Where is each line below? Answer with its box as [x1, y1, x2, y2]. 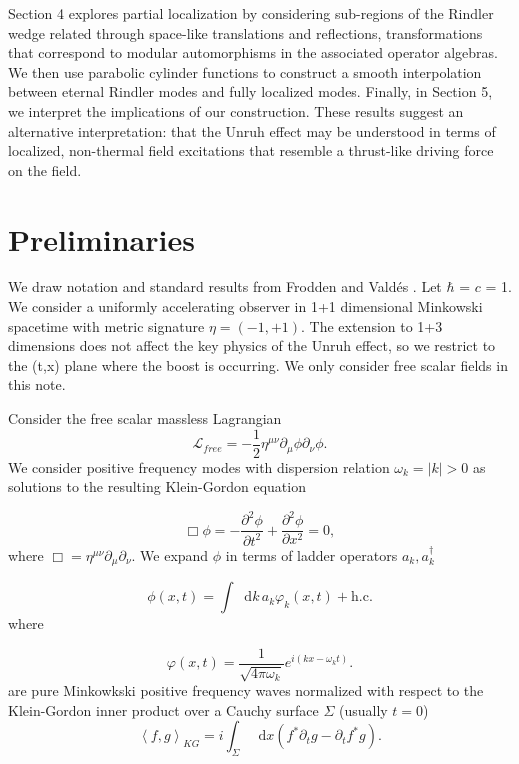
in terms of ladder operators [225, 544, 398, 565]
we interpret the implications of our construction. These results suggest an [8, 100, 464, 121]
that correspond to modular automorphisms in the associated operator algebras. [8, 42, 498, 63]
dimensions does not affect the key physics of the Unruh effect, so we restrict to [8, 335, 496, 356]
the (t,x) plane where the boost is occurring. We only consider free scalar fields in [8, 354, 508, 375]
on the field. [8, 159, 82, 180]
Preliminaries [8, 218, 195, 259]
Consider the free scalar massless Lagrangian [8, 408, 282, 429]
